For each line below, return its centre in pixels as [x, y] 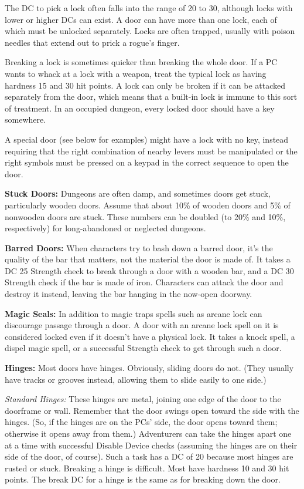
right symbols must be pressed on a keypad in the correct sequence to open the [147, 162]
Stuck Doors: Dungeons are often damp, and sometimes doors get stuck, [138, 193]
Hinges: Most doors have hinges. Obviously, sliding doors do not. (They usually [149, 368]
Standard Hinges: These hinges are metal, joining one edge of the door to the [143, 399]
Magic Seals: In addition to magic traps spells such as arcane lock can [134, 313]
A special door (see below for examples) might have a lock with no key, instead [147, 139]
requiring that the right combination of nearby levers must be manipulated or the [151, 151]
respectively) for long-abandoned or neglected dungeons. [105, 228]
